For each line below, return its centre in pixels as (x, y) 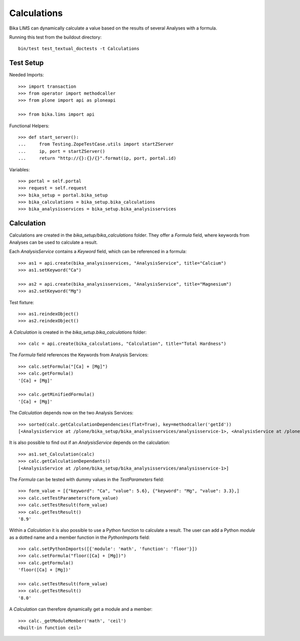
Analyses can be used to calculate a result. (53, 242)
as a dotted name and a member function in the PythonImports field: (79, 537)
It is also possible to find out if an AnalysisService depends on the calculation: (89, 443)
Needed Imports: (27, 75)
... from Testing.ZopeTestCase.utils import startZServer (96, 144)
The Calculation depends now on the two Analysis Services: (71, 413)
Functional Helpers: (29, 126)
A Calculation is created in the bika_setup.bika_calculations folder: (78, 332)
